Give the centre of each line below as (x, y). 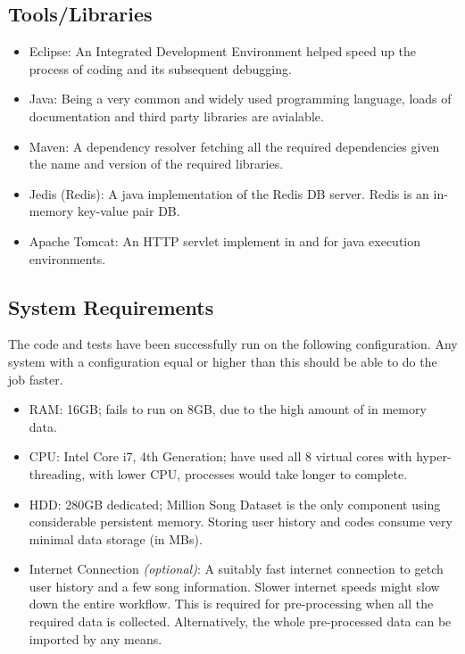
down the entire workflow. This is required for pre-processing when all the (231, 604)
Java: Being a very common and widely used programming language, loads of (240, 99)
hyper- (434, 456)
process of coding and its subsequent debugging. (160, 68)
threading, (57, 473)
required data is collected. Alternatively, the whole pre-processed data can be (240, 621)
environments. (67, 258)
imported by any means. (95, 638)
